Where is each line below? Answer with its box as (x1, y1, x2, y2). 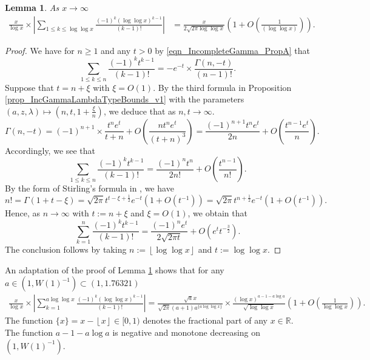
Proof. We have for (5, 44, 75, 56)
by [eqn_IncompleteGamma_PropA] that (155, 44, 311, 56)
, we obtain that (187, 207, 247, 219)
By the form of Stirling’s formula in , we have (5, 182, 174, 195)
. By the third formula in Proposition (153, 81, 292, 93)
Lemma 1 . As (5, 1, 59, 13)
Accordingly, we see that (5, 144, 96, 156)
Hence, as (5, 207, 41, 219)
